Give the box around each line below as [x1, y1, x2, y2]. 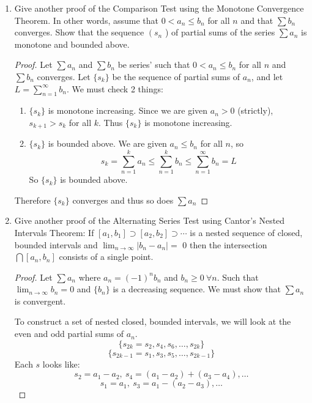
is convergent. [14, 294, 66, 307]
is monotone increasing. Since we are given [48, 104, 208, 117]
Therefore [14, 193, 51, 206]
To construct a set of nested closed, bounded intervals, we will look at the [14, 315, 291, 328]
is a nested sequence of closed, [190, 226, 303, 238]
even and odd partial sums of [14, 327, 124, 340]
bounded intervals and [14, 238, 98, 251]
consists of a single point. [59, 250, 154, 263]
